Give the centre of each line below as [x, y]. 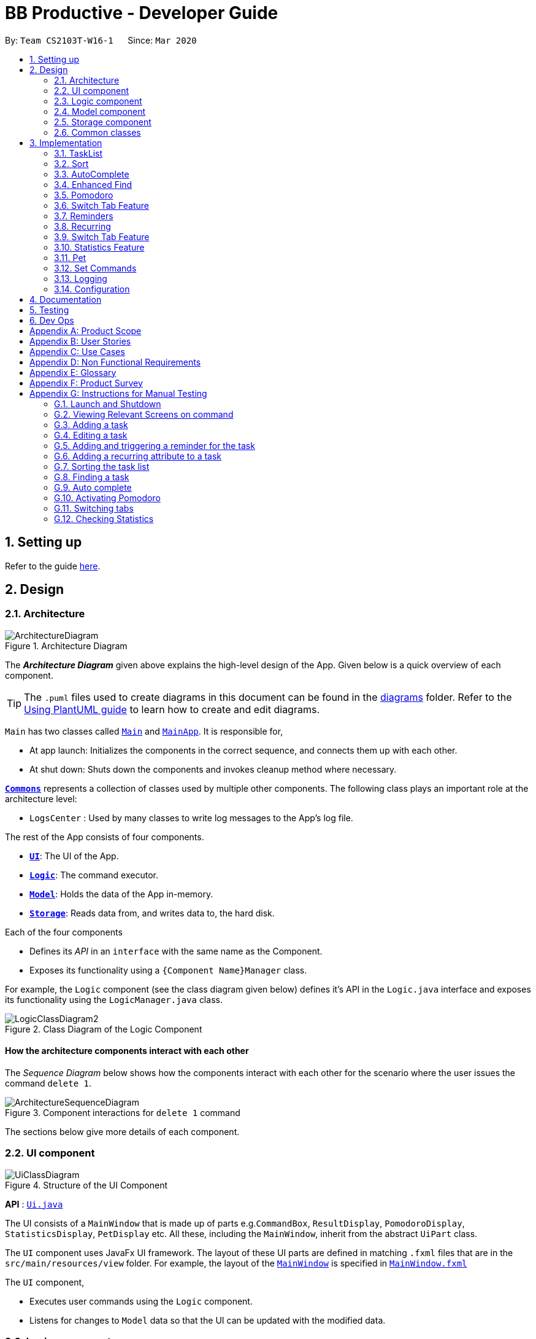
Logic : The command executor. [94, 875]
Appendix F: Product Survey [86, 383]
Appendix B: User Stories [80, 341]
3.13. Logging [81, 278]
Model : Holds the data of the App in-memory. [121, 894]
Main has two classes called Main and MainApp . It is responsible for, [144, 731]
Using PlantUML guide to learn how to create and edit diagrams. [172, 709]
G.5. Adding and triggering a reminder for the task [155, 445]
